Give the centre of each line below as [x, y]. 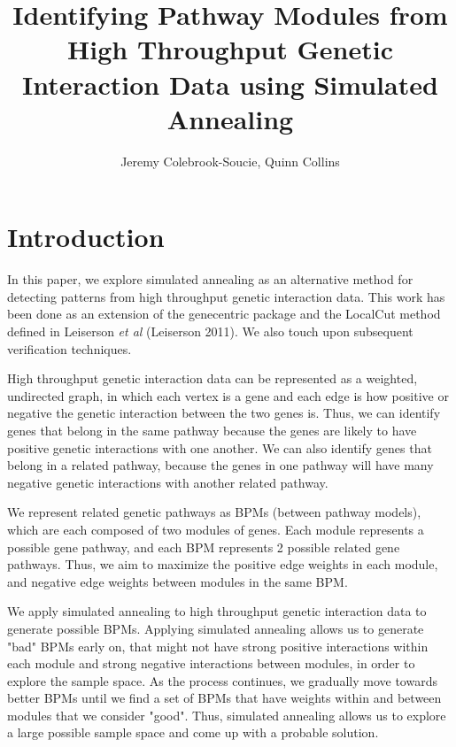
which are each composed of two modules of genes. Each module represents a [216, 529]
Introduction [86, 237]
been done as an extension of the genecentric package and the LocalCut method [224, 314]
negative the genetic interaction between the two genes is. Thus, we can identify [224, 413]
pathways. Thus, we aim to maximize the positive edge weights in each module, [223, 564]
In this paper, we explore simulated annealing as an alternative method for [210, 279]
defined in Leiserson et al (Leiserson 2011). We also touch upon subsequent [210, 331]
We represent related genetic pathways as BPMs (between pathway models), [214, 512]
